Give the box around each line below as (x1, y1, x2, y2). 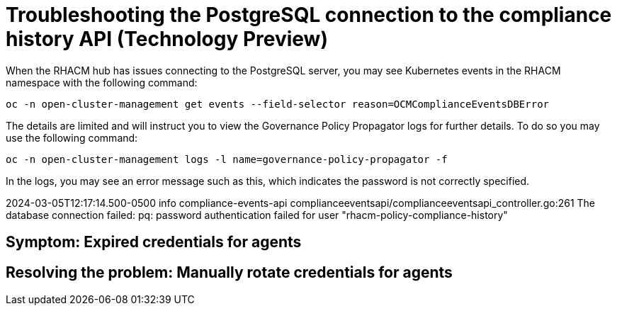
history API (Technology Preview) (6, 27, 328, 51)
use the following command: (6, 131, 138, 144)
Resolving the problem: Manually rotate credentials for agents (6, 263, 453, 281)
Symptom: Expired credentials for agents (6, 233, 302, 251)
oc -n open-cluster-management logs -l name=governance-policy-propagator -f (6, 153, 448, 165)
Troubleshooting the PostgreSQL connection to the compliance (6, 3, 612, 27)
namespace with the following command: (6, 76, 198, 89)
